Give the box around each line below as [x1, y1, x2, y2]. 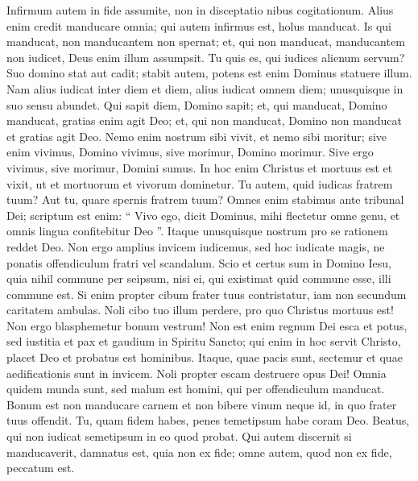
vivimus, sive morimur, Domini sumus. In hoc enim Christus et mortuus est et [6, 159, 393, 176]
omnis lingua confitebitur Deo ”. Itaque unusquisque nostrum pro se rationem [6, 222, 388, 239]
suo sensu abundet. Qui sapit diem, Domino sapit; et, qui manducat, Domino [6, 96, 387, 113]
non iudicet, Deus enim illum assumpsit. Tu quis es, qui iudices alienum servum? [6, 48, 405, 65]
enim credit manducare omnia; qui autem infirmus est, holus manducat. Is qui [6, 17, 391, 34]
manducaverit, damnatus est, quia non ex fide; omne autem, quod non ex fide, [6, 443, 392, 460]
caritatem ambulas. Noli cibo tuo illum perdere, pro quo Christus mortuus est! [6, 301, 394, 318]
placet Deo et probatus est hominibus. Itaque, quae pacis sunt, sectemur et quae [6, 349, 403, 366]
